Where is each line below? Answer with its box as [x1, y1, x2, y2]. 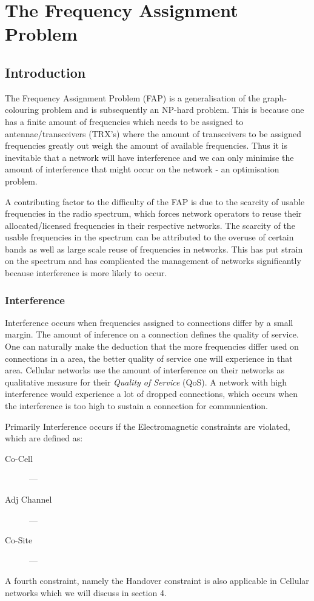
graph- [262, 91, 287, 104]
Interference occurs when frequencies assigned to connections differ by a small [5, 316, 293, 328]
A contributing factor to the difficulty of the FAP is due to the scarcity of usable [5, 195, 305, 208]
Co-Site [5, 534, 33, 546]
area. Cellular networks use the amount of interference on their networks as [5, 364, 284, 376]
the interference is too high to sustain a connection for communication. [5, 399, 268, 412]
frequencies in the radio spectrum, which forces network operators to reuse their [5, 207, 302, 220]
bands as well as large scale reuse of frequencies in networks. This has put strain [5, 242, 303, 255]
